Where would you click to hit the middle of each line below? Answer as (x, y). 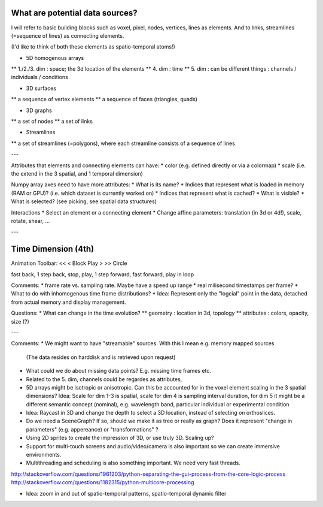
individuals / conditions (39, 77)
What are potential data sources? (74, 13)
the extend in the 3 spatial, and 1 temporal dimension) (77, 173)
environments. (44, 455)
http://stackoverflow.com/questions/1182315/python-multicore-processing (103, 482)
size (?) (20, 321)
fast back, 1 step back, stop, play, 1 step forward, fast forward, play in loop (103, 274)
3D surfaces (41, 88)
